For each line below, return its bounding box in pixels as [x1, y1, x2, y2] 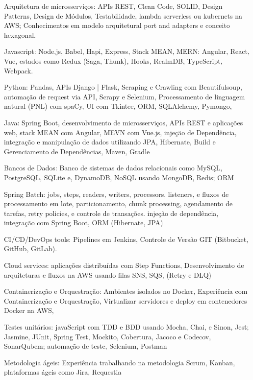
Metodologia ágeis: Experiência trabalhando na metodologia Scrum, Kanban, [4, 357, 235, 367]
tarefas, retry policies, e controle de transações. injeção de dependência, [4, 208, 219, 218]
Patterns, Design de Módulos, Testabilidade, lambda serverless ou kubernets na [4, 10, 243, 21]
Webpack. [4, 65, 33, 75]
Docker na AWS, [4, 305, 54, 315]
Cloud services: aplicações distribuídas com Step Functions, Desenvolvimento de [4, 260, 244, 270]
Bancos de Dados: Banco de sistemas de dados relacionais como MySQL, [4, 163, 223, 173]
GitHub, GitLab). [4, 243, 57, 254]
